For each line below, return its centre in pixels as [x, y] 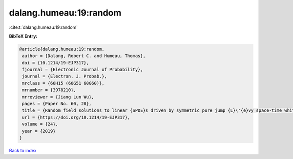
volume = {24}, [40, 124]
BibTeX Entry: [23, 36]
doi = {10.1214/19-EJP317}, [56, 63]
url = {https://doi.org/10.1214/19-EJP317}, [76, 117]
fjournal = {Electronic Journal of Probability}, [83, 70]
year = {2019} [39, 131]
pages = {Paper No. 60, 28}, [57, 104]
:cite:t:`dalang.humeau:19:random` [43, 27]
